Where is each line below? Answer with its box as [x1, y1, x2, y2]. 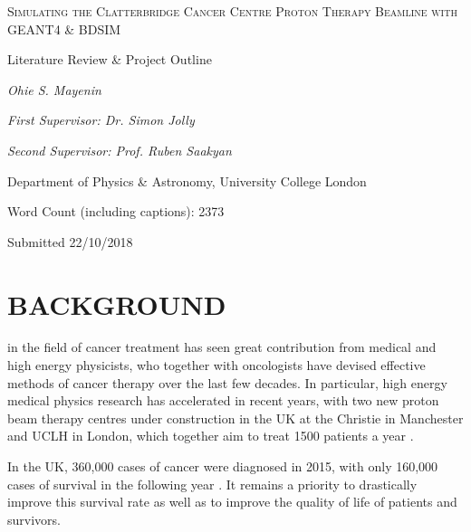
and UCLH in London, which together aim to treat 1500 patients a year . [7, 426, 414, 445]
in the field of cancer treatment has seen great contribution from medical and [7, 337, 437, 356]
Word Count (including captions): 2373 [7, 202, 225, 221]
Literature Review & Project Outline [7, 50, 212, 69]
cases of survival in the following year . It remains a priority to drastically [7, 474, 418, 493]
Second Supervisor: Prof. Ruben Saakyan [7, 140, 232, 159]
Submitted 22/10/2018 [7, 232, 133, 251]
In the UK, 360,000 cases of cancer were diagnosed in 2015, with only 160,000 [7, 457, 438, 476]
